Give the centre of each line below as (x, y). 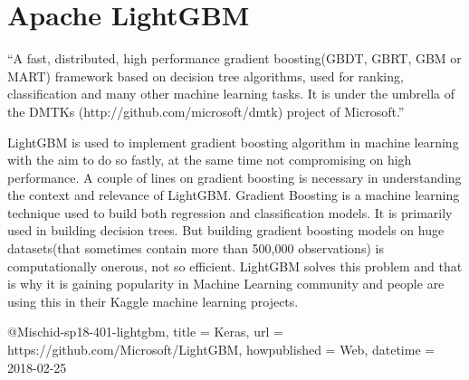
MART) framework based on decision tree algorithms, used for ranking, (206, 76)
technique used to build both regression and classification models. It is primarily (230, 212)
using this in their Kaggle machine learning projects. (153, 301)
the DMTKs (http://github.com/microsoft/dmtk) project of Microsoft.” (206, 111)
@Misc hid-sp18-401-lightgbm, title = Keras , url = (145, 332)
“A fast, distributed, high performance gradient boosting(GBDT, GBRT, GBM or (234, 58)
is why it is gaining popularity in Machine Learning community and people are (226, 284)
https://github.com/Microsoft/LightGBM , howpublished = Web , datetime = (221, 350)
